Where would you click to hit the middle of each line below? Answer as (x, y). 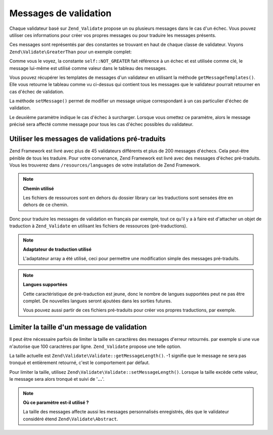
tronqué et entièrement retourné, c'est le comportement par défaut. (80, 363)
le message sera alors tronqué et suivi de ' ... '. (57, 379)
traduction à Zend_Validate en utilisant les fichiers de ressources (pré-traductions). (98, 226)
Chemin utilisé (38, 188)
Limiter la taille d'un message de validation (78, 327)
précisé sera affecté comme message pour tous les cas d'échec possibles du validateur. (101, 125)
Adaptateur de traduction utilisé (57, 249)
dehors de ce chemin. (46, 205)
